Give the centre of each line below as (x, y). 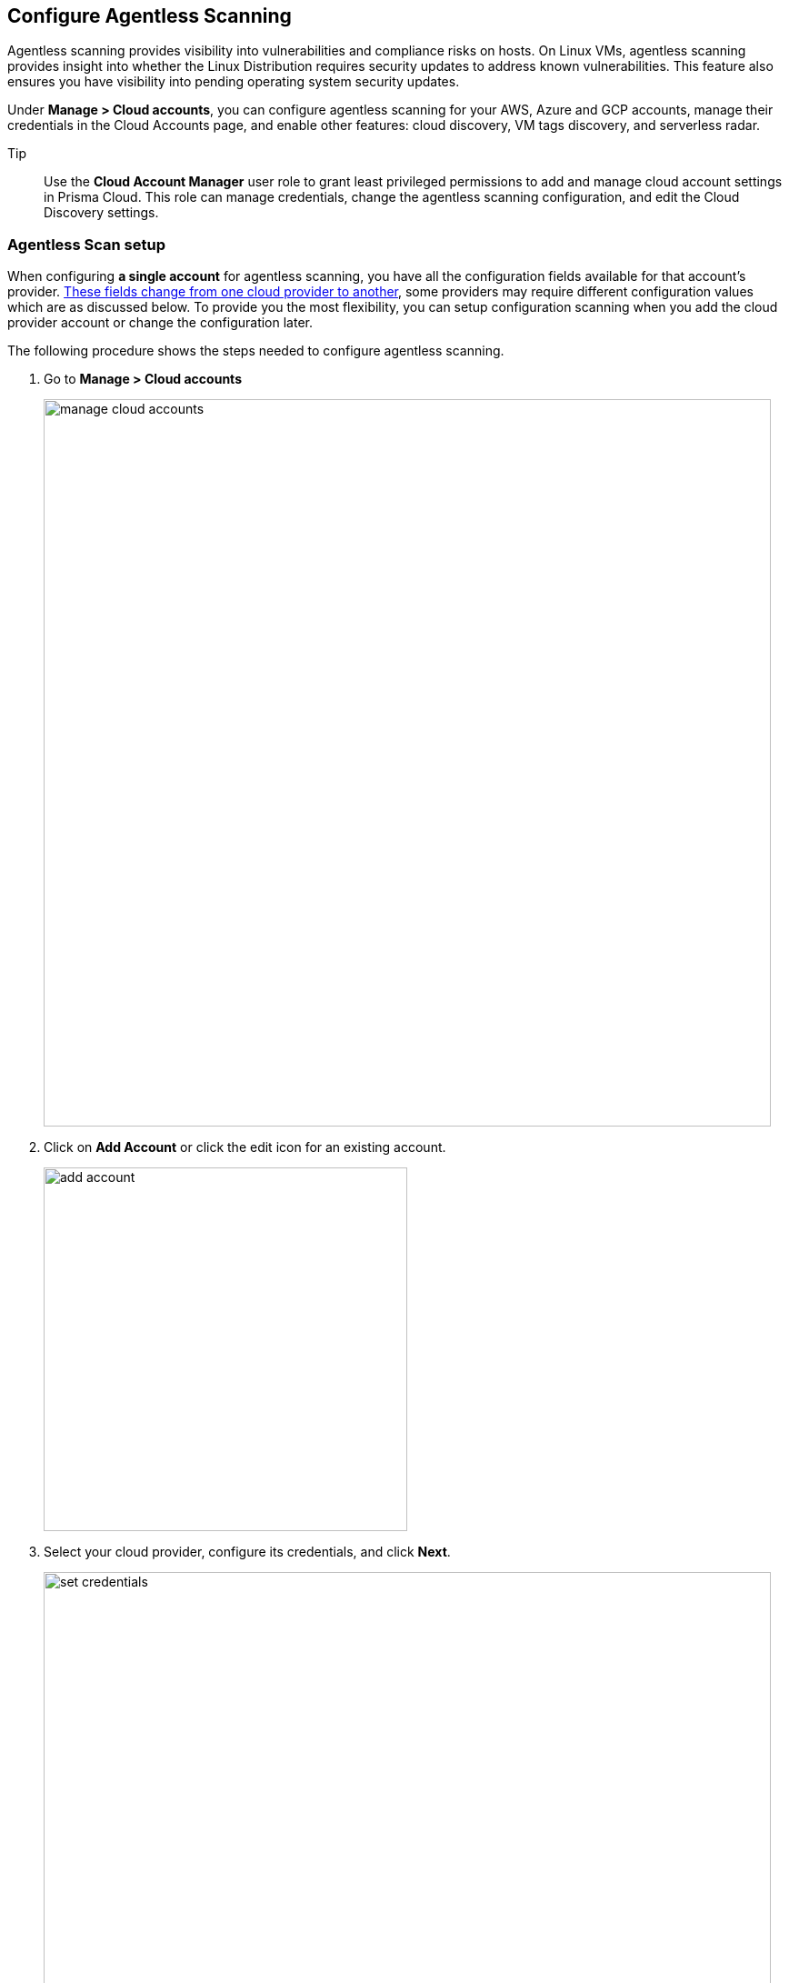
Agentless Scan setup (86, 244)
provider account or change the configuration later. (160, 323)
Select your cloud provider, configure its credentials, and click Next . (247, 1552)
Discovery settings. (101, 213)
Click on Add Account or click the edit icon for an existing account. (245, 1147)
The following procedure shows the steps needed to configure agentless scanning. (256, 351)
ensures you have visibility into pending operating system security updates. (234, 82)
